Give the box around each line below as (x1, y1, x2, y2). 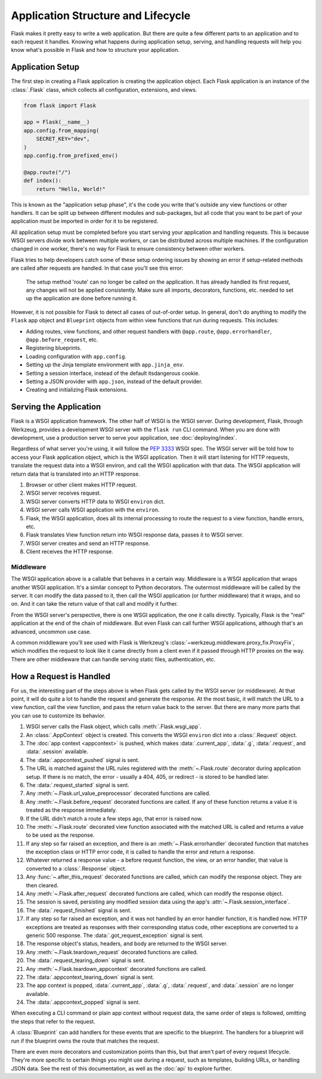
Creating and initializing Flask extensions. (26, 386, 128, 393)
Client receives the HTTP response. (26, 548, 113, 555)
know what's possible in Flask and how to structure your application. (11, 47, 180, 54)
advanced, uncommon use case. (11, 628, 92, 635)
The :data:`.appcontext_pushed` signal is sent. (26, 756, 140, 763)
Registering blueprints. (26, 344, 82, 352)
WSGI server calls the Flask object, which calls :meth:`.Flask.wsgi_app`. (26, 723, 202, 730)
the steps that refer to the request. (11, 1018, 95, 1025)
